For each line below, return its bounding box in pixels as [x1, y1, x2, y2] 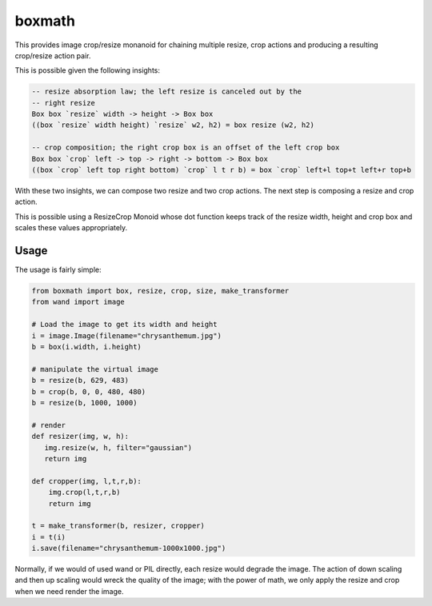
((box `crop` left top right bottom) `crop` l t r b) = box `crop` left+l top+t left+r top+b [31, 165, 412, 175]
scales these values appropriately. [14, 223, 128, 233]
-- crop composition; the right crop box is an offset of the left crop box [31, 143, 340, 152]
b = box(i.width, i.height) [31, 342, 142, 352]
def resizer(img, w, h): [31, 432, 130, 441]
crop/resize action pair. [14, 50, 91, 60]
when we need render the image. [14, 586, 124, 596]
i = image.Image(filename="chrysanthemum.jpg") [31, 331, 222, 340]
